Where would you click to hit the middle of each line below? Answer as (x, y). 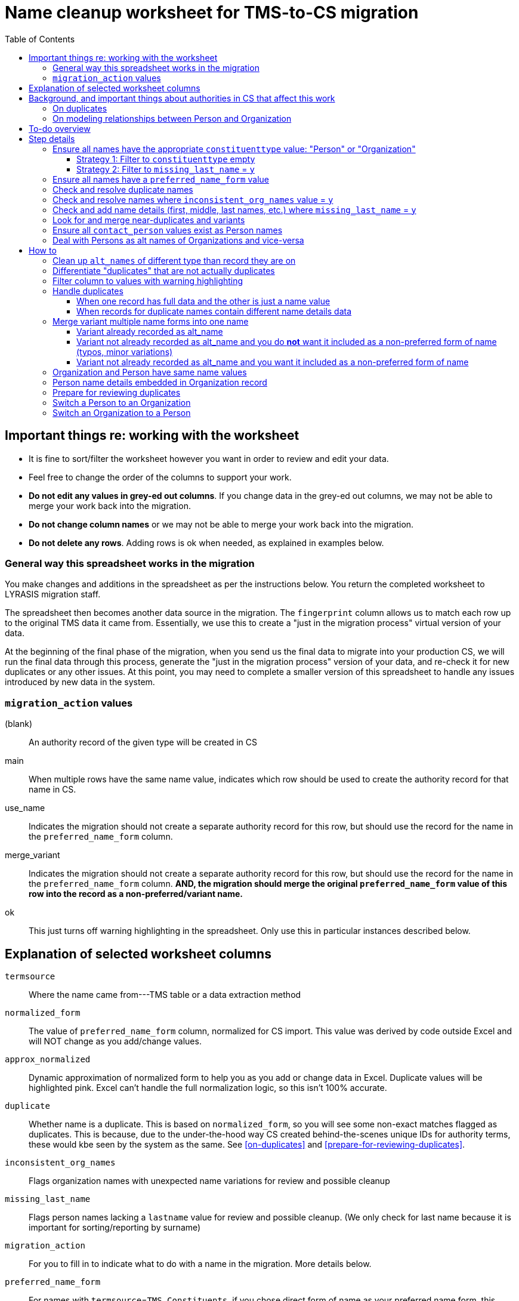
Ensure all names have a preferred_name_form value (161, 179)
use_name (25, 808)
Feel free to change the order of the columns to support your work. (160, 477)
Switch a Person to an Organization (122, 402)
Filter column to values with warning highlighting (148, 280)
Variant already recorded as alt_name (150, 331)
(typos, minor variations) (125, 352)
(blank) (18, 724)
